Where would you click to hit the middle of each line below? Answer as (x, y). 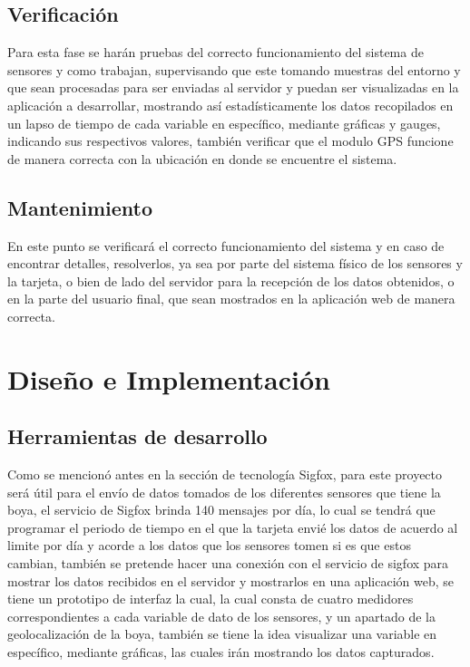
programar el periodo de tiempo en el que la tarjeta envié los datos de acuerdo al (233, 527)
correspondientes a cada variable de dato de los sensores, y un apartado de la (221, 616)
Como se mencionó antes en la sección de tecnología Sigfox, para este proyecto (225, 474)
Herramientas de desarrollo (137, 436)
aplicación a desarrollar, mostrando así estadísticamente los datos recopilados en (230, 105)
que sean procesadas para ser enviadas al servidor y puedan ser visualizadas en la (233, 87)
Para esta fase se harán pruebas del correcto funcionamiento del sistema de (215, 52)
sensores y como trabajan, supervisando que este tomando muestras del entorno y (234, 69)
